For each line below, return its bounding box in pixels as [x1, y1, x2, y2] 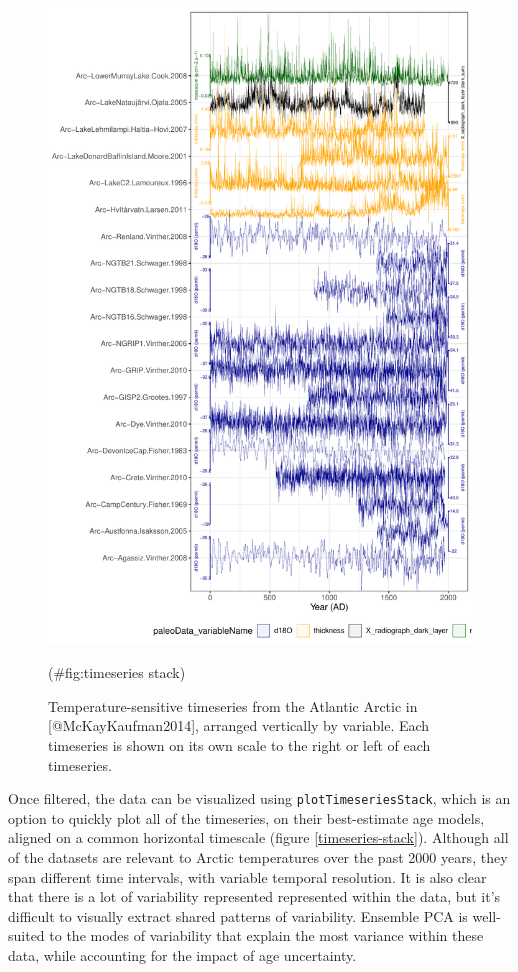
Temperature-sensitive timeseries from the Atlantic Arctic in [48, 695, 418, 716]
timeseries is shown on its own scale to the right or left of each [48, 734, 431, 755]
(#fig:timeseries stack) [48, 662, 186, 683]
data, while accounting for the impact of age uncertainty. [8, 944, 357, 965]
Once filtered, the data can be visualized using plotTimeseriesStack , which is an [8, 788, 511, 809]
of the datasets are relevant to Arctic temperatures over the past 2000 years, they [8, 847, 508, 868]
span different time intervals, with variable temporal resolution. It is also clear [8, 866, 487, 887]
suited [8, 925, 45, 946]
